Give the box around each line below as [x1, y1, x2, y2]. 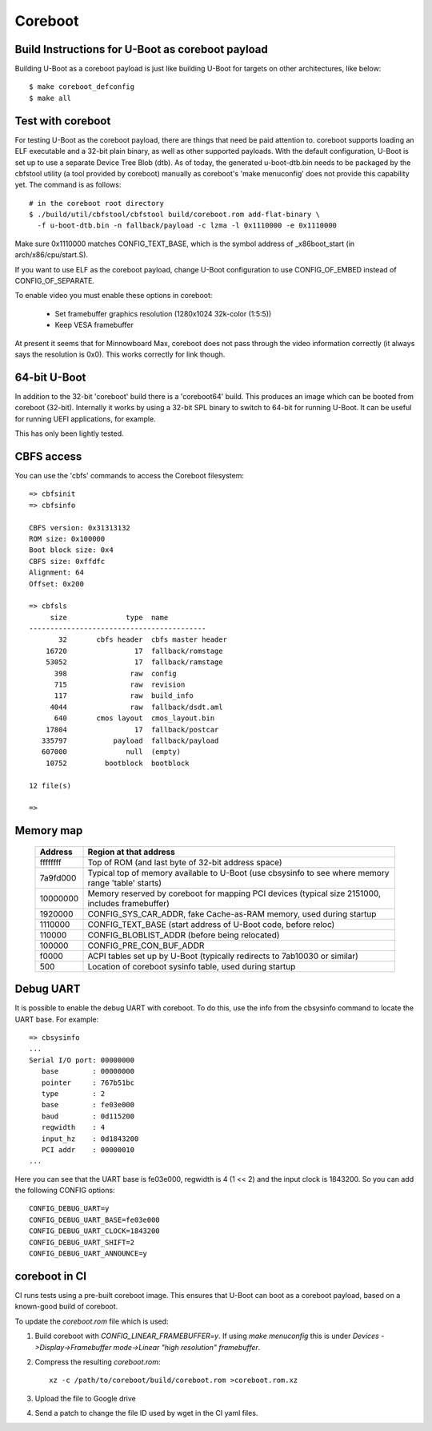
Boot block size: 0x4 [29, 546, 114, 554]
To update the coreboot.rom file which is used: [14, 1316, 169, 1326]
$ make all [29, 93, 72, 103]
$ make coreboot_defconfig [29, 83, 135, 91]
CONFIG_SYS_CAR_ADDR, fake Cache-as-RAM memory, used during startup [87, 908, 377, 919]
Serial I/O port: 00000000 [29, 1055, 135, 1065]
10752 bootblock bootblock [45, 758, 190, 768]
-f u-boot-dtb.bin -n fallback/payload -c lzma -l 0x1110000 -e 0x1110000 [37, 221, 338, 230]
